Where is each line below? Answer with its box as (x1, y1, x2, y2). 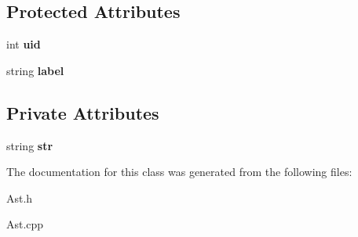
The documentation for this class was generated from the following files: (6, 163, 353, 180)
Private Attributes (6, 100, 159, 124)
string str (6, 137, 53, 153)
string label (6, 62, 64, 78)
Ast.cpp (6, 216, 44, 232)
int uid (6, 36, 41, 52)
